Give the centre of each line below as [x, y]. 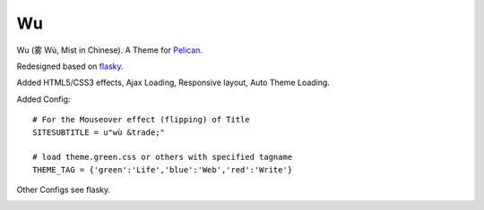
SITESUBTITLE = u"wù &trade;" [99, 132]
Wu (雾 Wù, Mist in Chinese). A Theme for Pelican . [110, 50]
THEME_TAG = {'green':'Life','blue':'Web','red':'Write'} [163, 169]
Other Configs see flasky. [64, 190]
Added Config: [43, 99]
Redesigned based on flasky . [70, 66]
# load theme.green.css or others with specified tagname [163, 157]
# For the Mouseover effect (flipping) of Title [141, 120]
